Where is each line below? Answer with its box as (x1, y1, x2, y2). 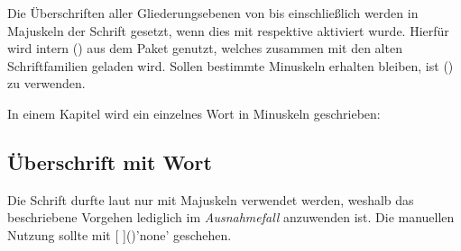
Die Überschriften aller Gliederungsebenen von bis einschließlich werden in (7, 4, 419, 22)
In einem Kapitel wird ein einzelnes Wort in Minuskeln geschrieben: (7, 103, 381, 122)
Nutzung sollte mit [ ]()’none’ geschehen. (7, 225, 232, 244)
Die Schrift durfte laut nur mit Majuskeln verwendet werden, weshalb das (7, 190, 414, 209)
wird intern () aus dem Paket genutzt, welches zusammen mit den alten (7, 39, 402, 58)
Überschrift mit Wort (7, 148, 212, 175)
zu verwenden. (7, 74, 86, 93)
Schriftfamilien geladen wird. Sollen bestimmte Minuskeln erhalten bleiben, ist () (7, 56, 454, 75)
